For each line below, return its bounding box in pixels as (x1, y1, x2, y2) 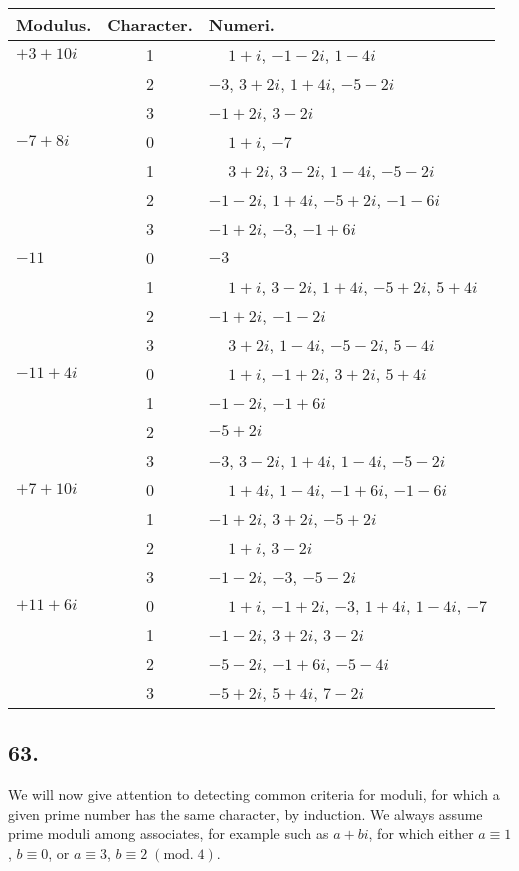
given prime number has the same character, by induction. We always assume (8, 803, 483, 824)
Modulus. (16, 13, 92, 36)
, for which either (368, 823, 474, 844)
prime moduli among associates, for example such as (8, 823, 329, 844)
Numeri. (208, 13, 275, 36)
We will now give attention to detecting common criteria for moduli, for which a (8, 784, 500, 805)
